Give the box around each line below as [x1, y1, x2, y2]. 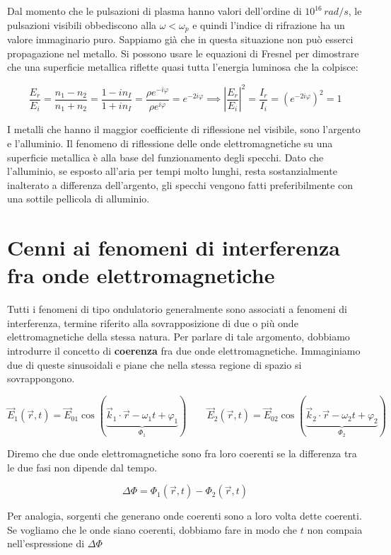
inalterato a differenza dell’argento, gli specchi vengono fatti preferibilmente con [7, 177, 354, 192]
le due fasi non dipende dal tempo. [7, 459, 158, 474]
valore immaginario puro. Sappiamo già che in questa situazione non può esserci [7, 32, 354, 47]
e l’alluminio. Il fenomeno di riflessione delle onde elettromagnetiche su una [7, 135, 333, 150]
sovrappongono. [7, 371, 75, 386]
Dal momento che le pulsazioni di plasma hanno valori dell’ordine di [7, 4, 302, 18]
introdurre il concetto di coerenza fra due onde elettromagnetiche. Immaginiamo [7, 343, 361, 357]
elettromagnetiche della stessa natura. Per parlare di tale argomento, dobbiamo [7, 329, 350, 344]
